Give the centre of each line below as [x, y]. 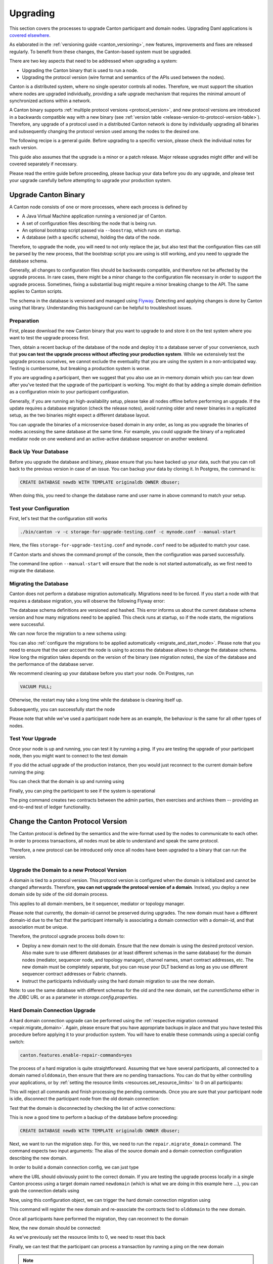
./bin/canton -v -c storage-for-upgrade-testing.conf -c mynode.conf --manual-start [128, 532]
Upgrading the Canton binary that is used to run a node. [80, 70]
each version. [24, 148]
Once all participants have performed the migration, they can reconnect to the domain [99, 1218]
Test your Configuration [39, 508]
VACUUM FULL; [36, 687]
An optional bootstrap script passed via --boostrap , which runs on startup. [102, 231]
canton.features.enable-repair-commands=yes [76, 1055]
